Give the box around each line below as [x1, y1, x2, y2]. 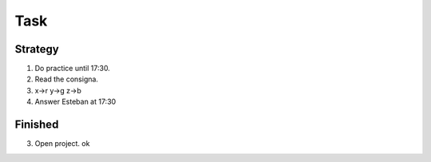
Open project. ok [34, 139, 90, 148]
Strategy [14, 42, 59, 56]
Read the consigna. [34, 74, 99, 84]
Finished [14, 118, 59, 132]
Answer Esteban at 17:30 [34, 97, 117, 107]
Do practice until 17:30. [34, 64, 111, 73]
